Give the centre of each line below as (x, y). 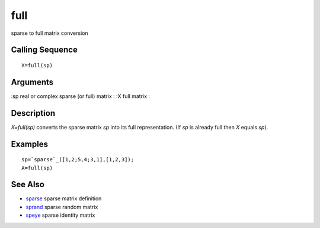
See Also (28, 185)
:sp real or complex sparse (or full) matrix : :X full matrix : (81, 96)
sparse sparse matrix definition (64, 198)
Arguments (32, 82)
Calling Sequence (44, 50)
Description (33, 113)
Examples (30, 144)
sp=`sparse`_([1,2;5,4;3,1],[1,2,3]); (78, 160)
